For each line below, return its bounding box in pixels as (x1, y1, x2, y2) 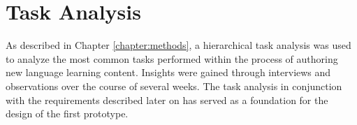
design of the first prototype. (6, 106, 129, 121)
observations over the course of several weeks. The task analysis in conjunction (6, 78, 342, 93)
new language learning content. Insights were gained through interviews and (6, 65, 331, 80)
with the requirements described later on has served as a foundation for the (6, 92, 328, 107)
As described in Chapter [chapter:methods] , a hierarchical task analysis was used (6, 38, 351, 52)
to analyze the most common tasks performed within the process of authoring (6, 51, 338, 66)
